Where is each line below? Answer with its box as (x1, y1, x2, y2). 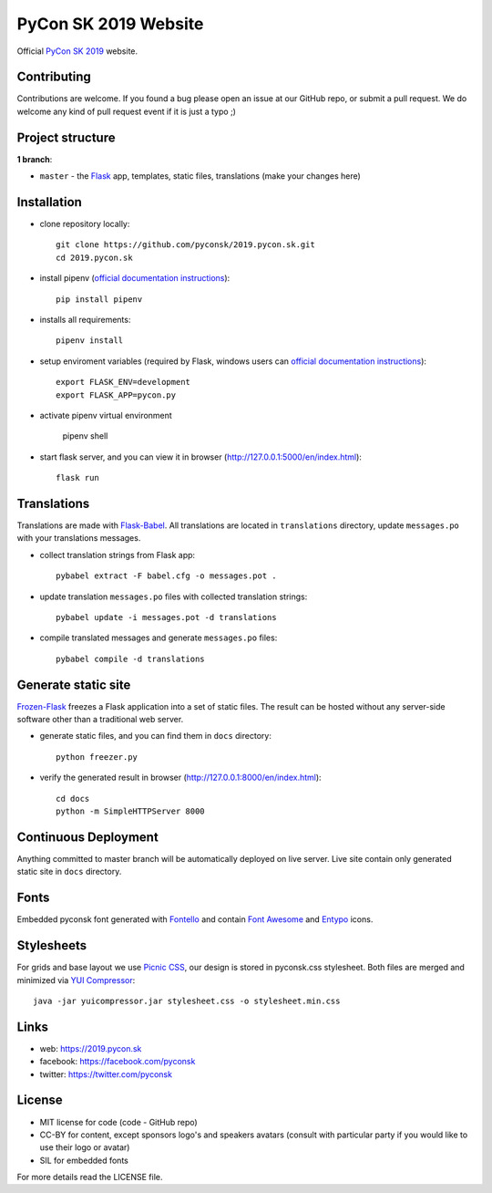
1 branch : (16, 153, 53, 164)
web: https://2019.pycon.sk (39, 1043, 142, 1053)
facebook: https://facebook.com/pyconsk (39, 1056, 196, 1067)
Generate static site (16, 677, 131, 692)
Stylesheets (16, 938, 87, 953)
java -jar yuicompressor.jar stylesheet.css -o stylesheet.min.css (33, 995, 341, 1006)
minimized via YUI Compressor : (16, 974, 136, 985)
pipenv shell (62, 431, 108, 441)
